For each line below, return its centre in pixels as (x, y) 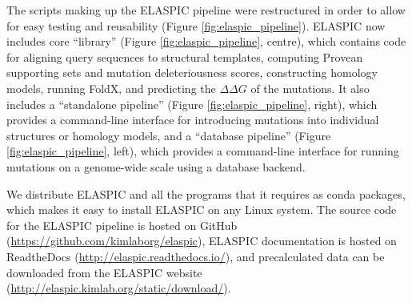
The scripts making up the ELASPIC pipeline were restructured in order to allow (206, 10)
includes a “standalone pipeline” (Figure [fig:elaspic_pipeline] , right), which (192, 104)
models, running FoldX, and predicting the (111, 88)
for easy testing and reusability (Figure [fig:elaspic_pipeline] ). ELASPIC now (196, 25)
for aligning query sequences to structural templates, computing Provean (185, 56)
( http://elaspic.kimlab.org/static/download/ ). (119, 288)
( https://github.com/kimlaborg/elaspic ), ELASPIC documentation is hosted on (202, 241)
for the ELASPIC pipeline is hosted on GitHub (122, 225)
